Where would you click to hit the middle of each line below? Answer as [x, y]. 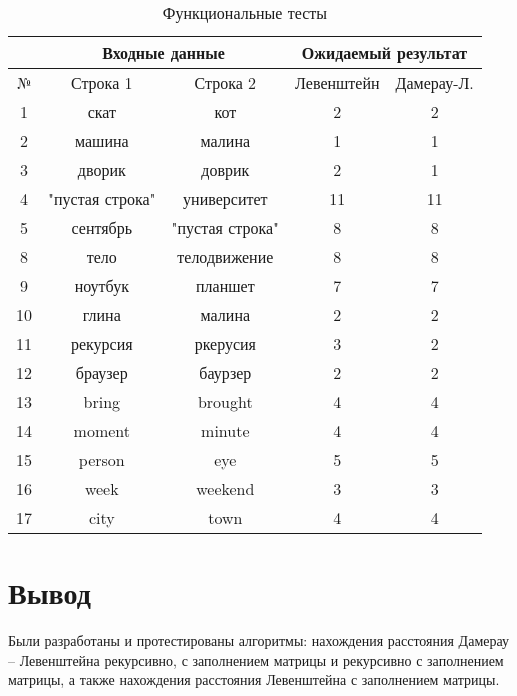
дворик [101, 169]
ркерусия [225, 343]
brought [225, 401]
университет [225, 198]
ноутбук [101, 285]
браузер [101, 372]
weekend [225, 488]
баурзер [225, 372]
